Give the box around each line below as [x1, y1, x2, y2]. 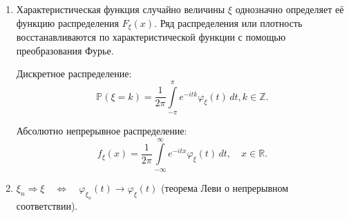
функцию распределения [16, 15, 119, 30]
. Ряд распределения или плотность [154, 15, 303, 30]
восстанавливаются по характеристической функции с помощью [16, 30, 286, 44]
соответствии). [16, 198, 78, 212]
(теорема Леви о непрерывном [160, 180, 289, 195]
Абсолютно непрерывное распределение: [16, 123, 187, 138]
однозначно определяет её [235, 2, 344, 16]
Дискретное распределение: [16, 66, 132, 81]
